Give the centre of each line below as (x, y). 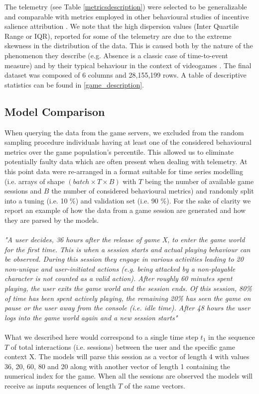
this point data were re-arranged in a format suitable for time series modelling (124, 171)
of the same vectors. (155, 385)
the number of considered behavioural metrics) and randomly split (153, 191)
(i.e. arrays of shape (35, 181)
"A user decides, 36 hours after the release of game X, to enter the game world (125, 240)
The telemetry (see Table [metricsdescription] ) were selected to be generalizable (126, 6)
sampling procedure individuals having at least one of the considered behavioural (128, 142)
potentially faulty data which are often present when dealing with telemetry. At (126, 161)
